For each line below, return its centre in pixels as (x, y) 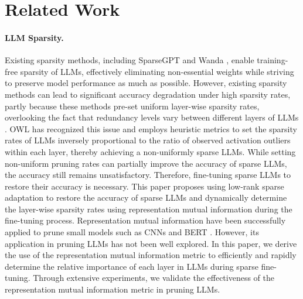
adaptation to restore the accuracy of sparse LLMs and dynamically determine (146, 197)
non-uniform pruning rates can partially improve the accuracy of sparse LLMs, (146, 163)
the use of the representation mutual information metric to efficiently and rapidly (151, 255)
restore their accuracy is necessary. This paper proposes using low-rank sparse (144, 186)
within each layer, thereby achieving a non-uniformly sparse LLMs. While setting (150, 151)
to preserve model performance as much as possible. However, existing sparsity (146, 83)
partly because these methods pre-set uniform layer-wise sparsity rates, (132, 106)
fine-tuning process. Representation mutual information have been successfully (145, 220)
